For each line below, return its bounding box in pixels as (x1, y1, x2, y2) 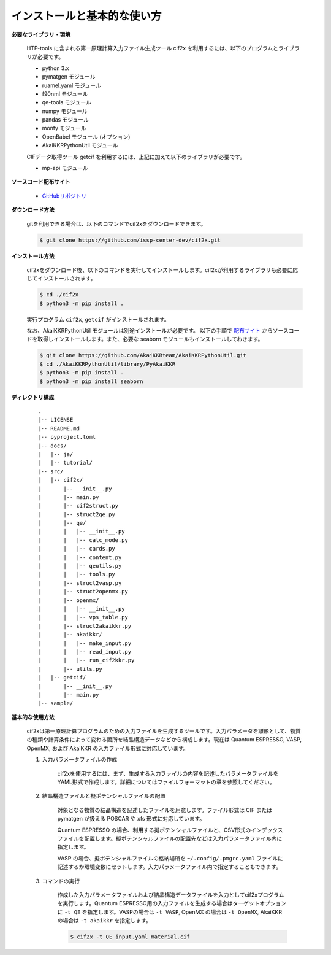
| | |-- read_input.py (37, 648, 132, 655)
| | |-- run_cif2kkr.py (37, 657, 135, 664)
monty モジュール (42, 125, 86, 132)
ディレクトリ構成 (11, 393, 55, 401)
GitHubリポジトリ (42, 192, 87, 199)
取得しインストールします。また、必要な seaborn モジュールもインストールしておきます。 (37, 335, 264, 343)
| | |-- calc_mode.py (37, 536, 129, 543)
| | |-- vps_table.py (37, 614, 129, 621)
